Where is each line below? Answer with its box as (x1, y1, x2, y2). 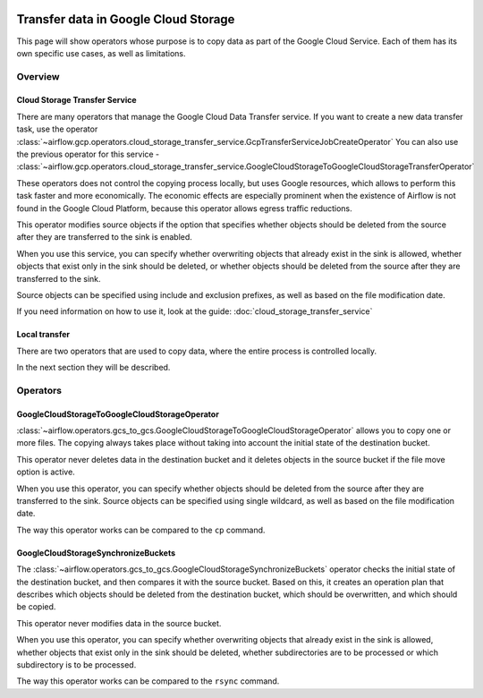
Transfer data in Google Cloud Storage (16, 12, 235, 27)
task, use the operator (16, 123, 98, 134)
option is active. (16, 466, 75, 478)
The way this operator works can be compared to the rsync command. (16, 676, 280, 686)
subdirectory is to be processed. (16, 659, 137, 670)
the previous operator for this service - (16, 149, 160, 160)
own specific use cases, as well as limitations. (16, 47, 186, 58)
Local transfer (16, 329, 71, 340)
